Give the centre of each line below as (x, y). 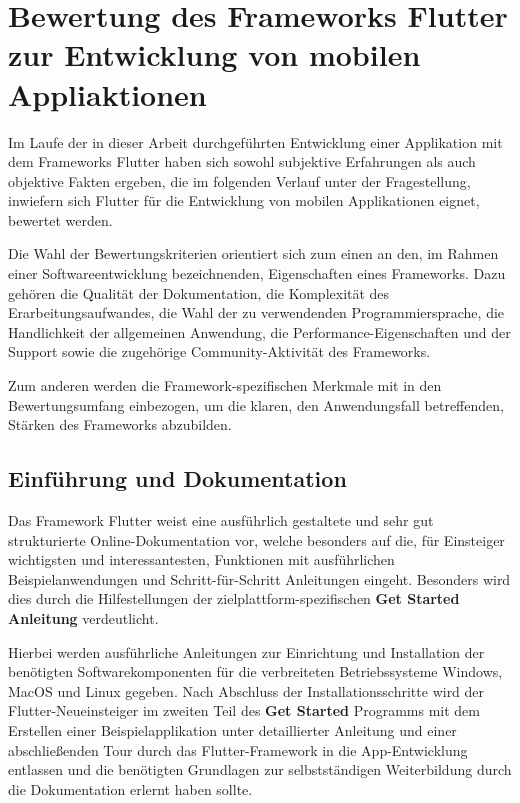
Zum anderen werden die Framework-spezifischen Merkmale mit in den (225, 385)
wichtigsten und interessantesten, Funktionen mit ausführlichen (201, 559)
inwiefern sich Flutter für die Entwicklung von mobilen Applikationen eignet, (244, 200)
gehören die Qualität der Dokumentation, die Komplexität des (199, 292)
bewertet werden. (60, 219)
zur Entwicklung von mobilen (214, 54)
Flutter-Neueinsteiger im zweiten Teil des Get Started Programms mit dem (244, 710)
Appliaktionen (107, 93)
